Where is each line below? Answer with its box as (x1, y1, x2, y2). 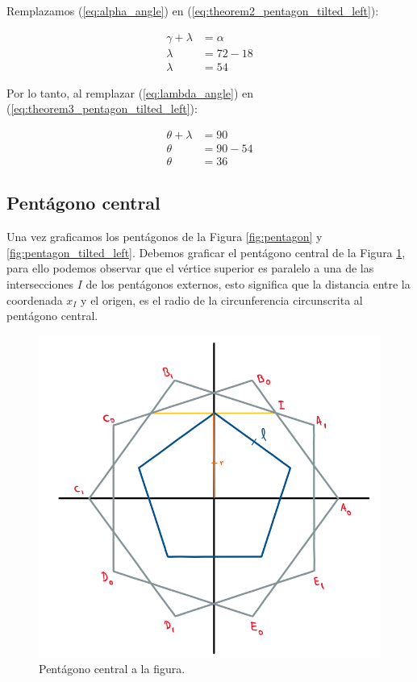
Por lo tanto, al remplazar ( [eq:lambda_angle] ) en (6, 84, 254, 101)
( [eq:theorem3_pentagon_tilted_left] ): (6, 100, 198, 117)
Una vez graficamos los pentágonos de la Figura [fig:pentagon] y (6, 228, 323, 245)
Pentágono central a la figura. (39, 660, 186, 677)
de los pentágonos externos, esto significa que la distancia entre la (85, 275, 411, 292)
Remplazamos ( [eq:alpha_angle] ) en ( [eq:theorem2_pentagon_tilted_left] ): (6, 2, 379, 19)
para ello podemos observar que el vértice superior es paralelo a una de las (6, 260, 374, 277)
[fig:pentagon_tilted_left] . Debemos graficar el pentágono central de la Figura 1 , (6, 243, 406, 260)
